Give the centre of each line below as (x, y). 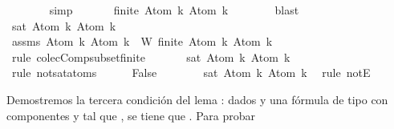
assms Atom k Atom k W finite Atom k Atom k (142, 41)
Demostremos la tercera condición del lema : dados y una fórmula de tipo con (197, 99)
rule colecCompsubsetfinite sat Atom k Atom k (151, 56)
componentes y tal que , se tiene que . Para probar (131, 115)
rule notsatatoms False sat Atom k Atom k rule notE (191, 73)
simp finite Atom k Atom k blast (174, 10)
